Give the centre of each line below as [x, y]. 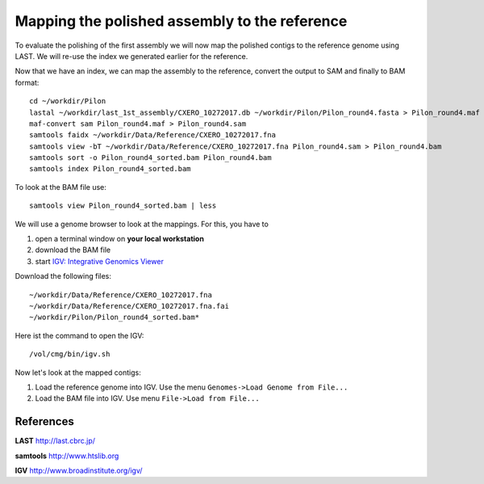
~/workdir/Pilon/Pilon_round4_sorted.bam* [115, 318]
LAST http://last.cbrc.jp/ [55, 441]
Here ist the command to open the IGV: [79, 335]
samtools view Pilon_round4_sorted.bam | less [123, 206]
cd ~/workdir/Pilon [68, 101]
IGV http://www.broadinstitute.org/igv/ [79, 470]
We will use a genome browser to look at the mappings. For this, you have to [142, 224]
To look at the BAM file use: [60, 187]
